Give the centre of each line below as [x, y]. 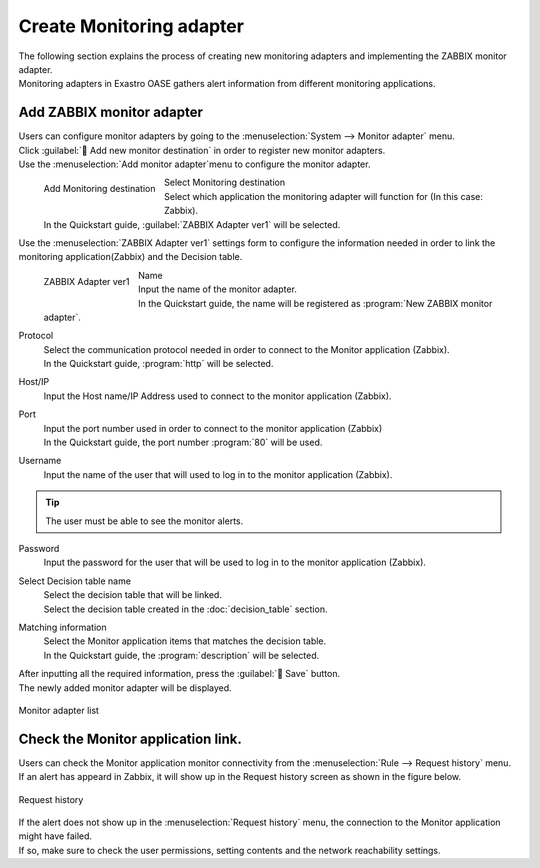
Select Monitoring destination [224, 182]
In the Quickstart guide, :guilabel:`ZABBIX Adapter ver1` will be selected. [192, 224]
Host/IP [34, 382]
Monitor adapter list [59, 710]
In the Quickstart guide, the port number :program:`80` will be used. [183, 442]
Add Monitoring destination [99, 189]
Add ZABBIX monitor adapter [111, 112]
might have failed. [55, 836]
